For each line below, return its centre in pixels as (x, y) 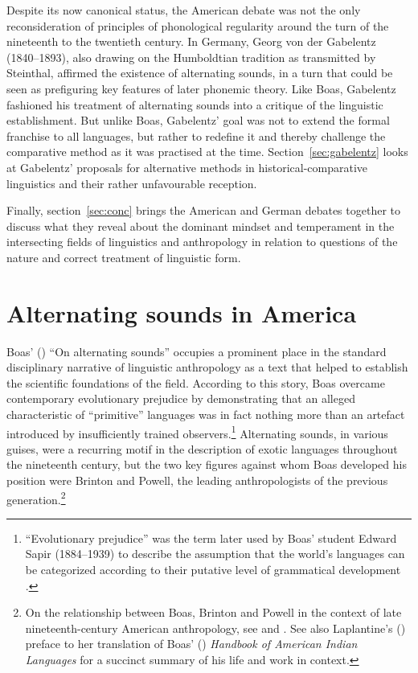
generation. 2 (36, 498)
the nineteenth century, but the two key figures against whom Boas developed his (207, 464)
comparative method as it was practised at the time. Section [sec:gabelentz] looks (207, 152)
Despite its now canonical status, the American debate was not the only (184, 10)
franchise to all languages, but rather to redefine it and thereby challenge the (196, 135)
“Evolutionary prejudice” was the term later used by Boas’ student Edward (211, 538)
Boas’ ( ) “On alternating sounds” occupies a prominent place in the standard (197, 351)
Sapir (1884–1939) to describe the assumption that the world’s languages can (215, 554)
